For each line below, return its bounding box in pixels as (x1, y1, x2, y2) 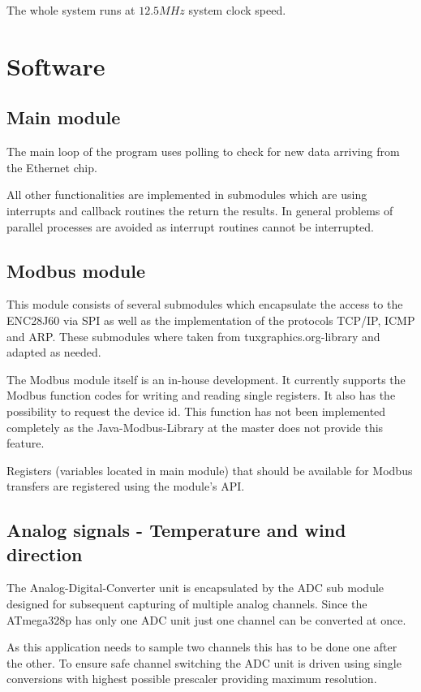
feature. (6, 435, 45, 452)
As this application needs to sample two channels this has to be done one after (6, 638, 397, 655)
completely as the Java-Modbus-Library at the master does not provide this (6, 418, 384, 435)
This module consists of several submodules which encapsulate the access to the (6, 296, 403, 313)
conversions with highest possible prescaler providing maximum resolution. (6, 670, 377, 687)
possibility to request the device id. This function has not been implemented (6, 402, 386, 419)
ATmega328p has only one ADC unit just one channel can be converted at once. (6, 611, 406, 628)
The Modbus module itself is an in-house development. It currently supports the (6, 370, 406, 387)
